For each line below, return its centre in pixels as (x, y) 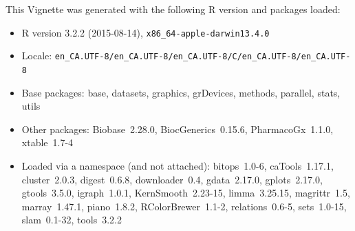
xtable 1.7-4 (47, 142)
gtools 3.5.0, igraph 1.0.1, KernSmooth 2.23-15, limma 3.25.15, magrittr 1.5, (186, 193)
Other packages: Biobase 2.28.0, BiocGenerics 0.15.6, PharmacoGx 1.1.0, (177, 129)
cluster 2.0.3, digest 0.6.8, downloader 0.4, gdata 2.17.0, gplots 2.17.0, (172, 179)
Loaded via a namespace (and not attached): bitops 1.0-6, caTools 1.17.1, (177, 165)
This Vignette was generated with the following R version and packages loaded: (173, 9)
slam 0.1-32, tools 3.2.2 (72, 220)
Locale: (37, 56)
